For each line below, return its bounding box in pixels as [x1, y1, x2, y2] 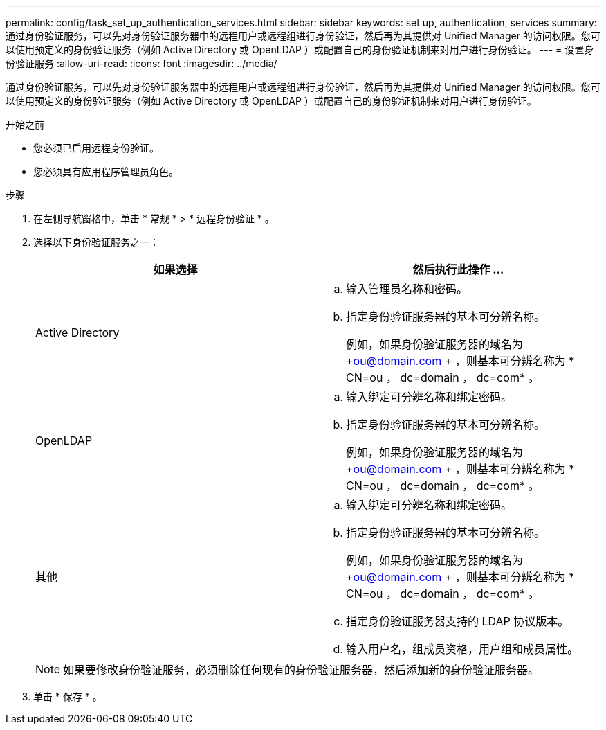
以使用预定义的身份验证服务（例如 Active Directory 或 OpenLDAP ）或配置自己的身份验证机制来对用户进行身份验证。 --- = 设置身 [6, 44, 594, 55]
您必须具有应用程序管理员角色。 [33, 166, 178, 177]
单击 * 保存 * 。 [33, 691, 102, 702]
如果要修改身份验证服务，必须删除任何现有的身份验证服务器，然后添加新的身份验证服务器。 [63, 663, 540, 677]
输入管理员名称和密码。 [346, 282, 468, 296]
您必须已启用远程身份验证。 [33, 142, 159, 154]
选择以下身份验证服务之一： [33, 236, 159, 248]
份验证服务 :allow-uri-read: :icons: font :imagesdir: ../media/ [6, 57, 277, 69]
